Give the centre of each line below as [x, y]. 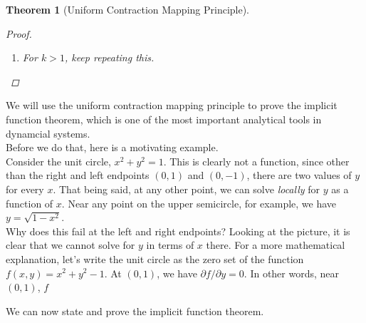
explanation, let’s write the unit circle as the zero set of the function [155, 258]
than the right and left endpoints [78, 175]
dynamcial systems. [48, 133]
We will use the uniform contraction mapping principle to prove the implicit [172, 105]
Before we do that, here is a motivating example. [112, 147]
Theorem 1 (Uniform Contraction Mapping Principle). [128, 9]
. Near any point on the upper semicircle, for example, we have [199, 203]
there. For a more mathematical [276, 245]
